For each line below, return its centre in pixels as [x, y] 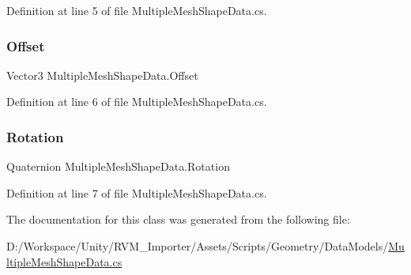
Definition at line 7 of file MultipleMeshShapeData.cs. [137, 192]
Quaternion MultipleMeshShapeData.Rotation [118, 166]
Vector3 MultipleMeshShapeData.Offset [102, 75]
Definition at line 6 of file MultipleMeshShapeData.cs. [137, 102]
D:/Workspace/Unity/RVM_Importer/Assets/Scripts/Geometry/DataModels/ [198, 246]
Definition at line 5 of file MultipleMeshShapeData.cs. [137, 10]
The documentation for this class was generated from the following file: [178, 219]
